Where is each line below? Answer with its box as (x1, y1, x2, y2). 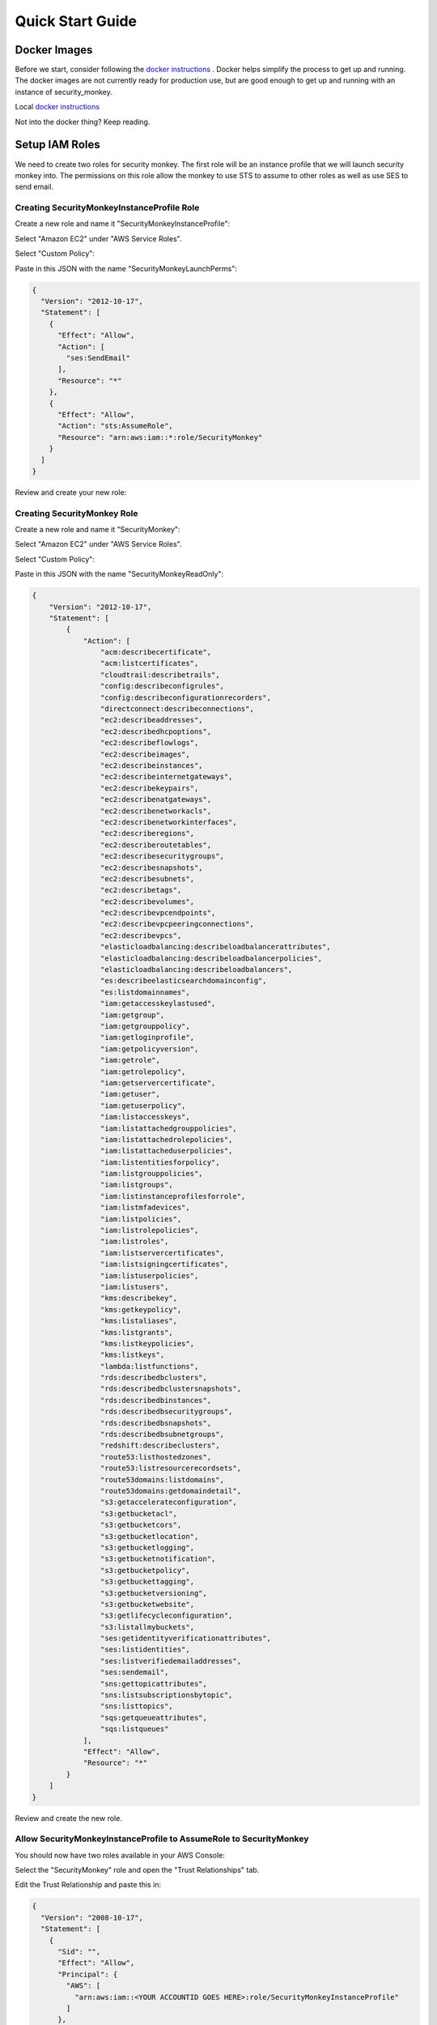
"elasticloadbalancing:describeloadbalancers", (100, 965, 293, 974)
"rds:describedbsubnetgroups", (100, 1430, 224, 1439)
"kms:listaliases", (100, 1316, 178, 1326)
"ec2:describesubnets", (100, 874, 194, 883)
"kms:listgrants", (100, 1328, 173, 1336)
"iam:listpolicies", (100, 1214, 182, 1223)
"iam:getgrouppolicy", (100, 1021, 190, 1030)
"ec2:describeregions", (100, 829, 194, 838)
